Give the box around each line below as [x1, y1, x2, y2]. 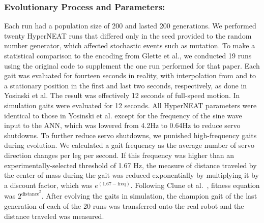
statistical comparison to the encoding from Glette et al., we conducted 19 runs [4, 50, 252, 60]
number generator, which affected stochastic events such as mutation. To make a [4, 40, 255, 51]
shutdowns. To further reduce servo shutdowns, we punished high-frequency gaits [4, 130, 257, 140]
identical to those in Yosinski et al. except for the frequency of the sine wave [4, 110, 242, 120]
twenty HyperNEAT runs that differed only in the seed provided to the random [4, 30, 252, 41]
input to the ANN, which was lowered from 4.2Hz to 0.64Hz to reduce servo [4, 120, 241, 131]
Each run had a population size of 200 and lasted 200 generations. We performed [4, 20, 256, 31]
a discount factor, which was [4, 179, 93, 190]
